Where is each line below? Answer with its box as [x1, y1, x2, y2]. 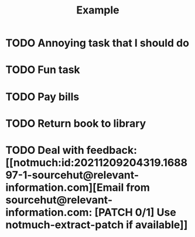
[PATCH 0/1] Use [94, 205, 176, 219]
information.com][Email [5, 181, 124, 194]
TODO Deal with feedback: [5, 143, 138, 157]
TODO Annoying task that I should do [5, 36, 190, 50]
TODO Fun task [5, 63, 80, 77]
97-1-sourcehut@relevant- [5, 168, 139, 181]
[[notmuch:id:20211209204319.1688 [5, 156, 188, 169]
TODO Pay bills [5, 90, 80, 103]
